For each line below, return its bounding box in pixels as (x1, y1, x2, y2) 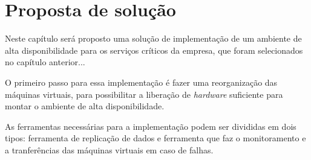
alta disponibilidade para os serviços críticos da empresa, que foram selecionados (5, 43, 303, 56)
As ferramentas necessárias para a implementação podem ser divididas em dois (5, 120, 296, 132)
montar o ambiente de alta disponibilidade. (5, 100, 165, 112)
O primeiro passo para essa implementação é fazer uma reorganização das (5, 75, 278, 88)
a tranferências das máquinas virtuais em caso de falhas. (5, 143, 214, 156)
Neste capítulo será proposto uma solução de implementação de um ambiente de (5, 32, 302, 45)
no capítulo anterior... (5, 56, 85, 68)
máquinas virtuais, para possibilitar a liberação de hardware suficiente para (5, 88, 283, 100)
